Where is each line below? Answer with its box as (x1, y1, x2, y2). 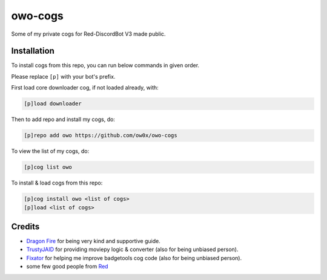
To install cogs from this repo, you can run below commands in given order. (11, 62, 200, 69)
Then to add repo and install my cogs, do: (11, 116, 115, 123)
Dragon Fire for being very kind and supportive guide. (26, 238, 160, 245)
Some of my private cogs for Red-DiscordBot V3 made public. (11, 30, 166, 37)
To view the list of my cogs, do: (11, 148, 90, 155)
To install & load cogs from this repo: (11, 179, 103, 187)
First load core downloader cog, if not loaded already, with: (11, 84, 159, 91)
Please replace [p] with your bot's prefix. (11, 73, 116, 80)
